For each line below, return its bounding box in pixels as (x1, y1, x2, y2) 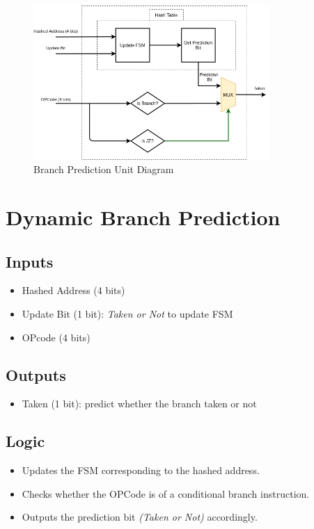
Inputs (6, 250, 54, 272)
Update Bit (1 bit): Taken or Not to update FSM (22, 306, 233, 320)
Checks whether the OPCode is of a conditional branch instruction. (22, 486, 310, 500)
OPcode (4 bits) (22, 329, 91, 344)
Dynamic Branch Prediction (6, 203, 281, 231)
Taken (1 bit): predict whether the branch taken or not (22, 396, 257, 411)
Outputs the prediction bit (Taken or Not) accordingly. (22, 510, 258, 524)
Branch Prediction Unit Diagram (33, 162, 174, 177)
